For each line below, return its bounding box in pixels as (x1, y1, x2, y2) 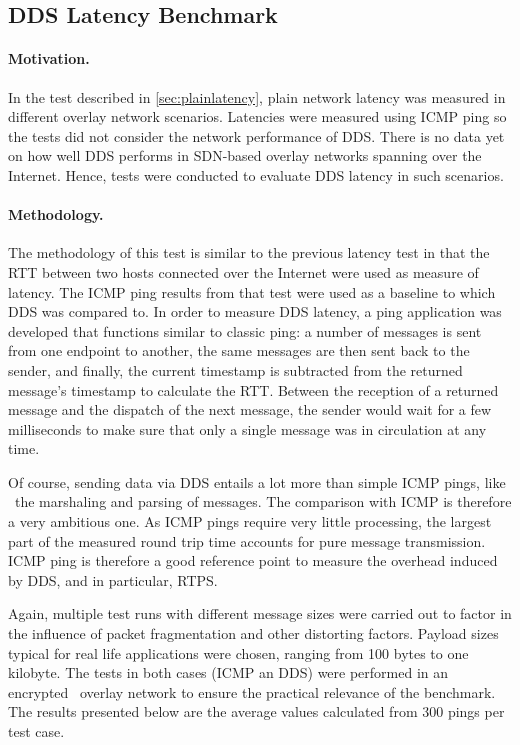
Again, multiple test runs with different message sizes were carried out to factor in (8, 603, 512, 624)
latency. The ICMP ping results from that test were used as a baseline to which (8, 281, 496, 302)
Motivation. (8, 48, 90, 69)
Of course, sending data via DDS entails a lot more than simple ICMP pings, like (8, 471, 506, 492)
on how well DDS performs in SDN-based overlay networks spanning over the (8, 145, 482, 166)
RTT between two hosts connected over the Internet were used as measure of (8, 261, 479, 282)
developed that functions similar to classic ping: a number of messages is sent (8, 320, 482, 341)
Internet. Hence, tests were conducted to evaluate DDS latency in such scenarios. (8, 164, 504, 185)
